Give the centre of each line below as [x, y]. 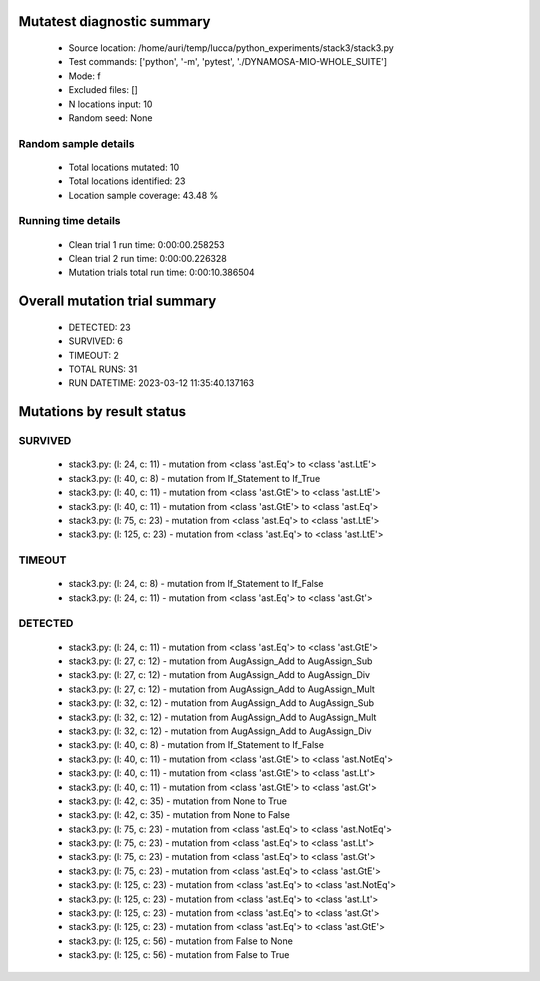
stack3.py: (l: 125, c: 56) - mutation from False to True [179, 955]
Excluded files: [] [103, 90]
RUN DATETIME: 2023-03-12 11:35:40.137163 [161, 383]
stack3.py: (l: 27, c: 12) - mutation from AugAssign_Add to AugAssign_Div [219, 675]
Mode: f [84, 76]
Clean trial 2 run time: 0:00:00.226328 [147, 259]
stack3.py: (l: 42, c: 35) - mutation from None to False [179, 815]
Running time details [69, 221]
